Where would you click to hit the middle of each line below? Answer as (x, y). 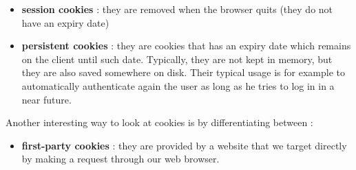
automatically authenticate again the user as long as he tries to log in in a (178, 85)
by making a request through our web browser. (121, 159)
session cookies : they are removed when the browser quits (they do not (177, 9)
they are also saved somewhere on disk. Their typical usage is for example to (183, 72)
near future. (46, 99)
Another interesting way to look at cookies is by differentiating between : (159, 122)
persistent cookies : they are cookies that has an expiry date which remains (186, 46)
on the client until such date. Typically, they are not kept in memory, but (177, 59)
